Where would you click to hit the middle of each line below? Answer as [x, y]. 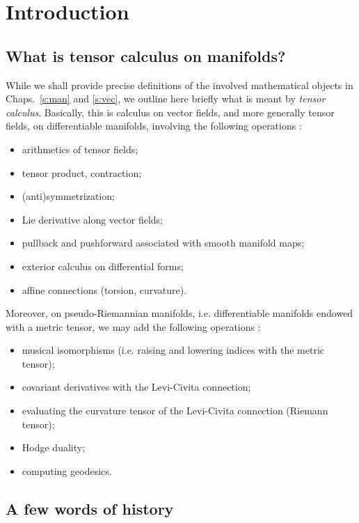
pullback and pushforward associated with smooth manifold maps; [163, 243]
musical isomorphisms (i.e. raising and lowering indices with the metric [173, 350]
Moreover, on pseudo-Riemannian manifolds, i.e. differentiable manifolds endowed [179, 313]
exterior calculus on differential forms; [103, 266]
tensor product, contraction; [82, 172]
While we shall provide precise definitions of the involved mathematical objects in [179, 85]
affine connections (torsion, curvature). [104, 289]
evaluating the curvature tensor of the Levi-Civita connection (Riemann [175, 411]
